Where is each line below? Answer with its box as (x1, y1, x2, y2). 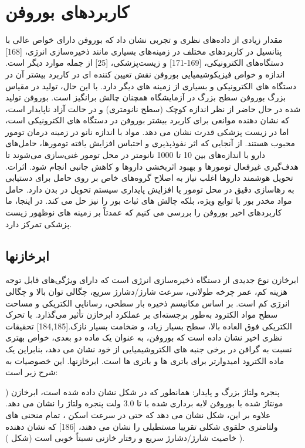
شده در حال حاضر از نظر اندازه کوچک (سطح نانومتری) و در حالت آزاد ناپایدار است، (5, 102, 301, 114)
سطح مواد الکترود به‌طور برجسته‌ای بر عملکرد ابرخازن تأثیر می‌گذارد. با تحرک (5, 308, 278, 321)
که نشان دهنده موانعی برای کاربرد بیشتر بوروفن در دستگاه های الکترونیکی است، (5, 114, 290, 126)
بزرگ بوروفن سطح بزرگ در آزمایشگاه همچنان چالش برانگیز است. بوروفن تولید (5, 91, 286, 103)
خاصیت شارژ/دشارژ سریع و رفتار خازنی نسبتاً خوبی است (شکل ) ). (5, 432, 245, 444)
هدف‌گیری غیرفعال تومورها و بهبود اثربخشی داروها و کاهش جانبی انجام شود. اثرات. (5, 160, 299, 172)
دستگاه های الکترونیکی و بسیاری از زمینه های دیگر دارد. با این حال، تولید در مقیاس (5, 79, 296, 92)
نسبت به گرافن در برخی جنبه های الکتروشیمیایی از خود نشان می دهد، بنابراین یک (5, 342, 292, 355)
